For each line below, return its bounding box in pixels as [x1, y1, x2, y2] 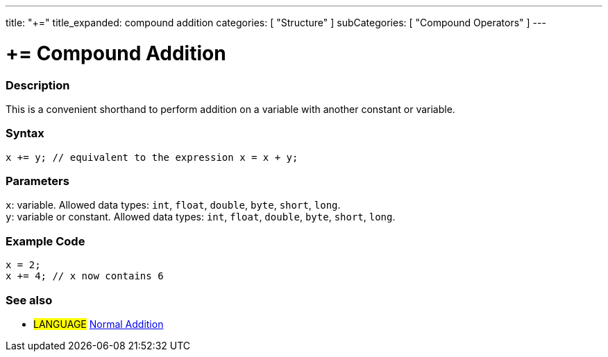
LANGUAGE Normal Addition [33, 317, 164, 330]
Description [6, 78, 70, 92]
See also [6, 293, 53, 307]
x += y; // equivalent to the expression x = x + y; [6, 151, 298, 163]
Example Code [6, 234, 85, 248]
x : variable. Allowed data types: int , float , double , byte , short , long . [6, 199, 341, 211]
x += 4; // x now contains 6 [6, 270, 164, 282]
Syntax [6, 126, 44, 141]
